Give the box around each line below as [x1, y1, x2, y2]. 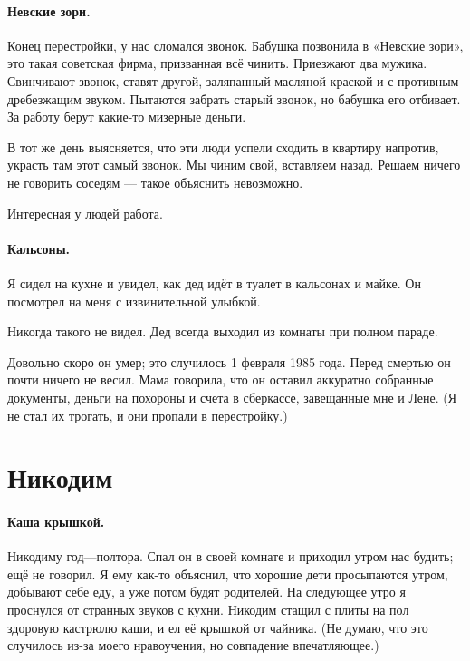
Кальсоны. [7, 238, 71, 258]
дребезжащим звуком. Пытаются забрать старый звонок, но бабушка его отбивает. [7, 89, 461, 108]
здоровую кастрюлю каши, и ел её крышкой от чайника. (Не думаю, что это [7, 617, 428, 637]
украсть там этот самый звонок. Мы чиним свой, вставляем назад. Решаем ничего [7, 155, 461, 174]
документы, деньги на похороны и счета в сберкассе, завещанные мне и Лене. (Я [7, 387, 457, 406]
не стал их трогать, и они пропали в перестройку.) [7, 405, 288, 424]
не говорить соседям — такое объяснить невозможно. [7, 172, 303, 191]
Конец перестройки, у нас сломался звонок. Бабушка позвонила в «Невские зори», [7, 35, 464, 54]
